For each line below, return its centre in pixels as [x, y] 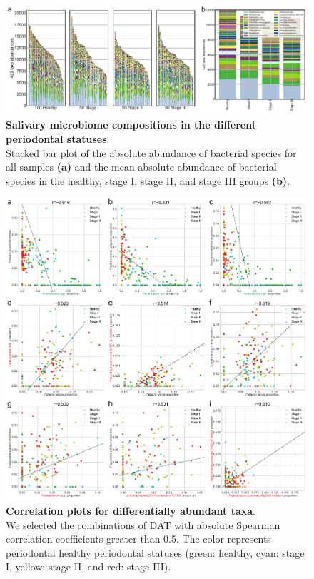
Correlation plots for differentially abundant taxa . [131, 510]
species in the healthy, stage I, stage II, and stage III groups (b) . [148, 180]
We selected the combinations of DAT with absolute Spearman [143, 524]
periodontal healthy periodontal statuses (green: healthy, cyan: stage [155, 552]
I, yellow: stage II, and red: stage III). [88, 567]
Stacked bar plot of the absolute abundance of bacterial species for [151, 152]
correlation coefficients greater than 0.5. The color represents [138, 539]
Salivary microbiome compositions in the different [131, 125]
